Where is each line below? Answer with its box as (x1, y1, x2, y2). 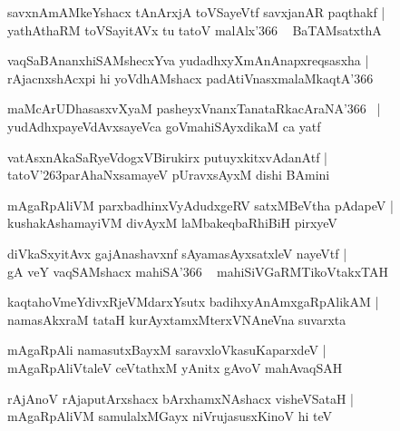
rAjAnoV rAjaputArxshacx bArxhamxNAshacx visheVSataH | (7, 388, 354, 407)
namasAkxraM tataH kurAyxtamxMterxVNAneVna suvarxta (7, 309, 346, 328)
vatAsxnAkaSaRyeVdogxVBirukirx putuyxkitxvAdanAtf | (7, 147, 327, 166)
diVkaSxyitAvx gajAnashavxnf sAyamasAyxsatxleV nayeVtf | (7, 243, 347, 262)
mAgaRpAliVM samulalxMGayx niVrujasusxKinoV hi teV (7, 407, 333, 426)
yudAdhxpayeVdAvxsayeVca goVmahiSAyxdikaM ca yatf (7, 116, 321, 135)
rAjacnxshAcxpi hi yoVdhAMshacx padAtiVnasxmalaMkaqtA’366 (7, 68, 374, 87)
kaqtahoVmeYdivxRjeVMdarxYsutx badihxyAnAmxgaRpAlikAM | (7, 292, 379, 311)
